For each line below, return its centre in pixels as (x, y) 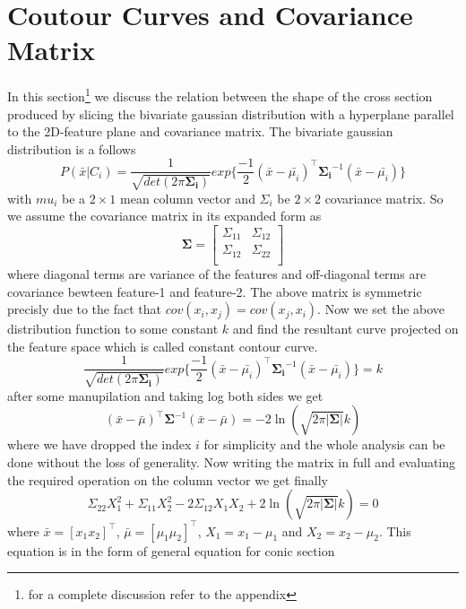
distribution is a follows (72, 148)
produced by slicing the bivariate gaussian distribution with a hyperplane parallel (231, 113)
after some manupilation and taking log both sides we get (165, 395)
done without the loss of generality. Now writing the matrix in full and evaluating (232, 462)
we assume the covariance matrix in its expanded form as (164, 216)
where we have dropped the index (99, 444)
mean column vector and (188, 198)
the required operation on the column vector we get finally (168, 479)
